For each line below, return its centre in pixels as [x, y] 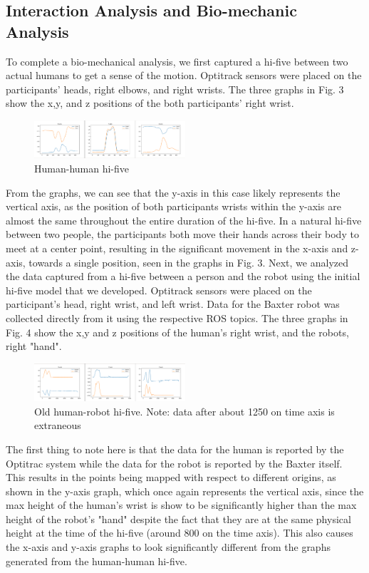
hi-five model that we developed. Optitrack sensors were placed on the [159, 290]
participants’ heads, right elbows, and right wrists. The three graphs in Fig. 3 [175, 89]
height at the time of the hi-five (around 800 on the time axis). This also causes [180, 533]
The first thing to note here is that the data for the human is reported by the [175, 449]
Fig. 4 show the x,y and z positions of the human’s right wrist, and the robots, [177, 332]
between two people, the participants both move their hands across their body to [182, 234]
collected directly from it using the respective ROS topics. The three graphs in [177, 318]
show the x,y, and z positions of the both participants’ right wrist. [150, 103]
